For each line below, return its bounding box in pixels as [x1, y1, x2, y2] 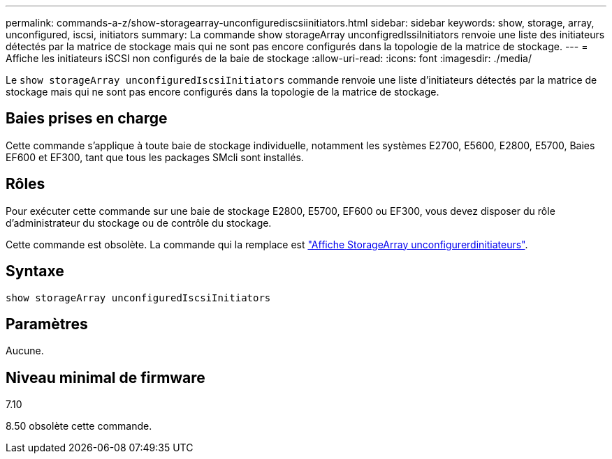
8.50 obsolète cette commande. [6, 420, 152, 432]
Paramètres [6, 315, 88, 333]
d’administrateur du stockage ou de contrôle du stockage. [6, 216, 272, 229]
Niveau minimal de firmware [6, 368, 205, 386]
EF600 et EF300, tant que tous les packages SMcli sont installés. [6, 151, 304, 163]
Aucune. [6, 345, 44, 357]
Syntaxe [6, 262, 64, 280]
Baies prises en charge [6, 110, 168, 128]
